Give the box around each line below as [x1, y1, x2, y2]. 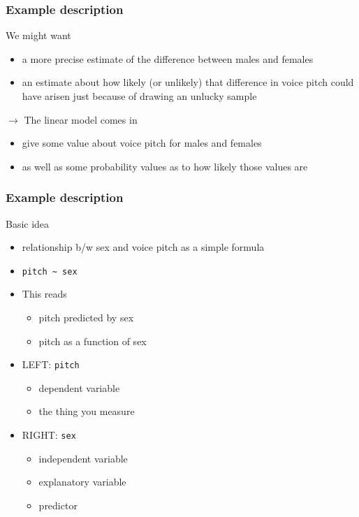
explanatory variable [38, 474, 126, 489]
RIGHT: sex [22, 428, 76, 442]
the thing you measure [38, 404, 135, 418]
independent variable [38, 451, 128, 465]
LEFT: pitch [22, 357, 80, 372]
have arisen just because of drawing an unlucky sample [22, 89, 257, 103]
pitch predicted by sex [38, 310, 134, 325]
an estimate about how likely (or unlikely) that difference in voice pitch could [22, 75, 354, 89]
